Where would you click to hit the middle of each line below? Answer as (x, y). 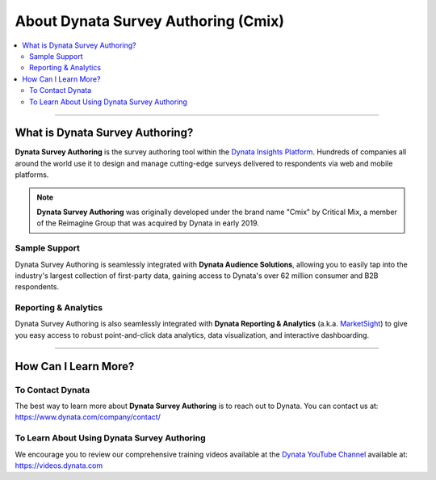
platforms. (32, 175)
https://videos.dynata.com (59, 465)
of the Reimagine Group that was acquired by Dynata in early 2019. (148, 223)
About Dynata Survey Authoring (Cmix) (149, 21)
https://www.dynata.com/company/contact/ (88, 417)
